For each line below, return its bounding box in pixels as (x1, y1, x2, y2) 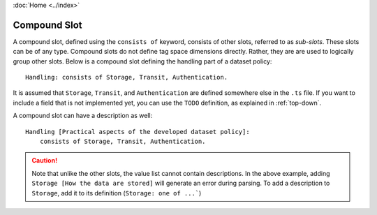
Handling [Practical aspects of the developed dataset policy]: (25, 128, 251, 135)
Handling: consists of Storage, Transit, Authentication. (25, 73, 228, 82)
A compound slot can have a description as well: (13, 112, 153, 120)
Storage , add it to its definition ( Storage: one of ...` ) (31, 188, 202, 197)
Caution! (31, 156, 58, 165)
